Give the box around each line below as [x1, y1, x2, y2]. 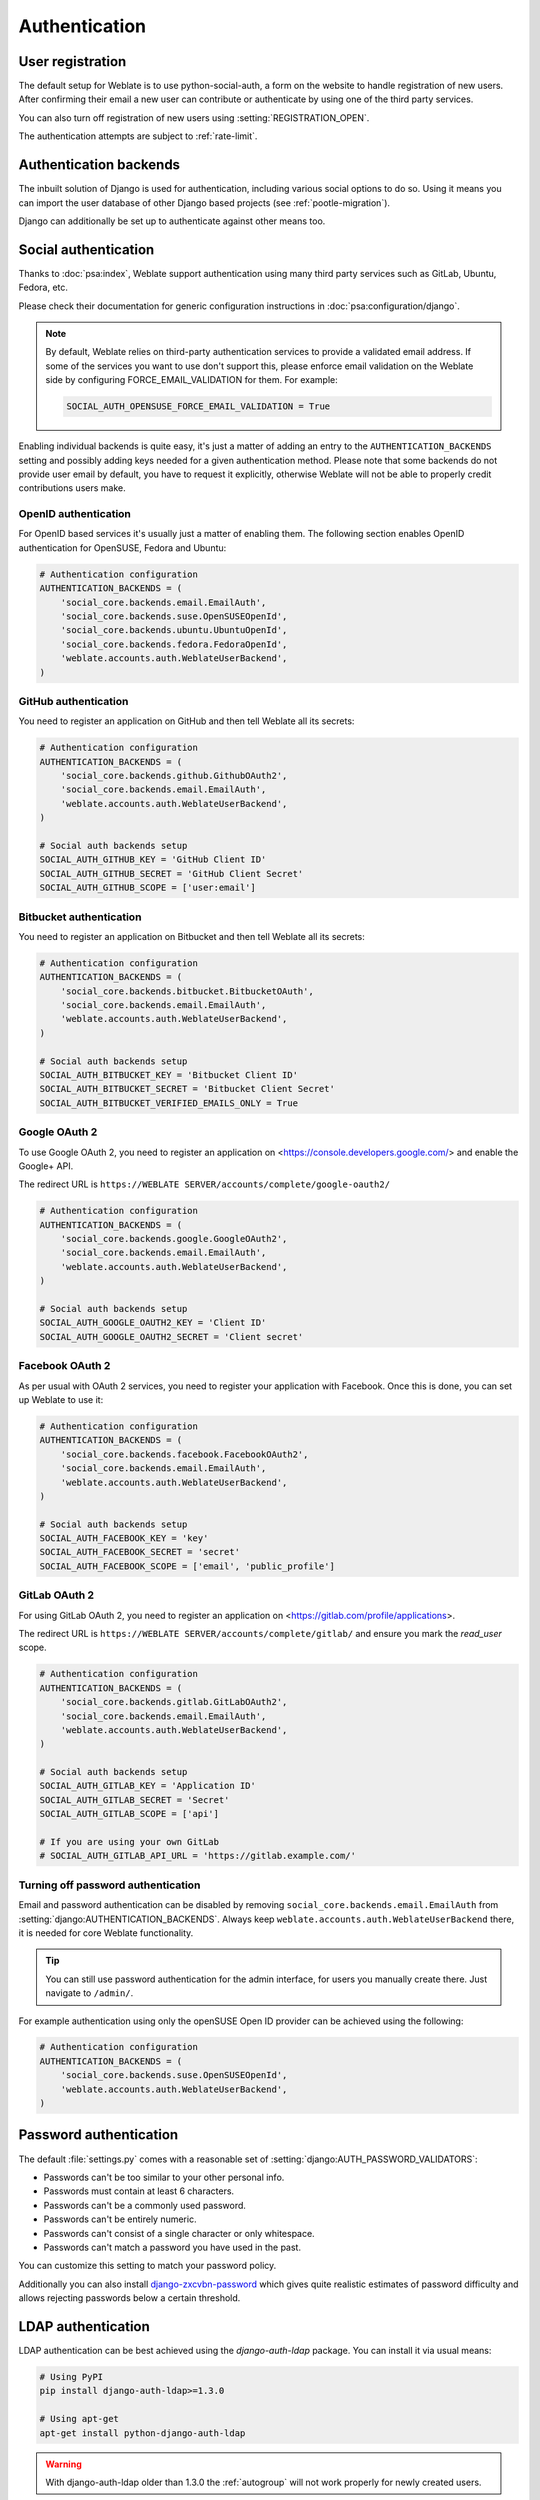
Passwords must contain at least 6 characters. [43, 2185, 235, 2197]
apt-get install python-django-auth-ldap [39, 2427, 246, 2439]
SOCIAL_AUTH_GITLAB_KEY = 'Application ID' [39, 1780, 257, 1792]
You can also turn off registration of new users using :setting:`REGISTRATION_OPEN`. [18, 111, 370, 124]
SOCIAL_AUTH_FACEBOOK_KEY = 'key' [39, 1533, 209, 1544]
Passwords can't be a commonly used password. [43, 2199, 247, 2211]
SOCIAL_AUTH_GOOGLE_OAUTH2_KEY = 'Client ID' [39, 1317, 267, 1329]
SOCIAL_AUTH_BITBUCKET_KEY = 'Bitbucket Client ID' [39, 1070, 299, 1081]
